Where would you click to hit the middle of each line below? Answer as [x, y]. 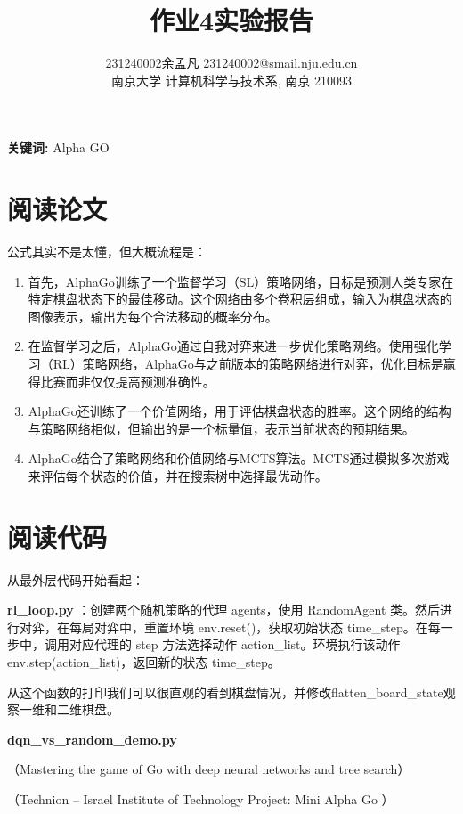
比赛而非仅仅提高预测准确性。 [128, 381]
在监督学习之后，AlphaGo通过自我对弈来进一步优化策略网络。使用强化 [233, 346]
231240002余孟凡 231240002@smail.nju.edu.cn [231, 63]
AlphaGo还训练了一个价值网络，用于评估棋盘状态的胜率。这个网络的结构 [240, 411]
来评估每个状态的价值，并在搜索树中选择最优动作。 [178, 475]
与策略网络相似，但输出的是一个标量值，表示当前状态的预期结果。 [221, 428]
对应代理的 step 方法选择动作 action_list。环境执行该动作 [235, 644]
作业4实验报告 [231, 20]
